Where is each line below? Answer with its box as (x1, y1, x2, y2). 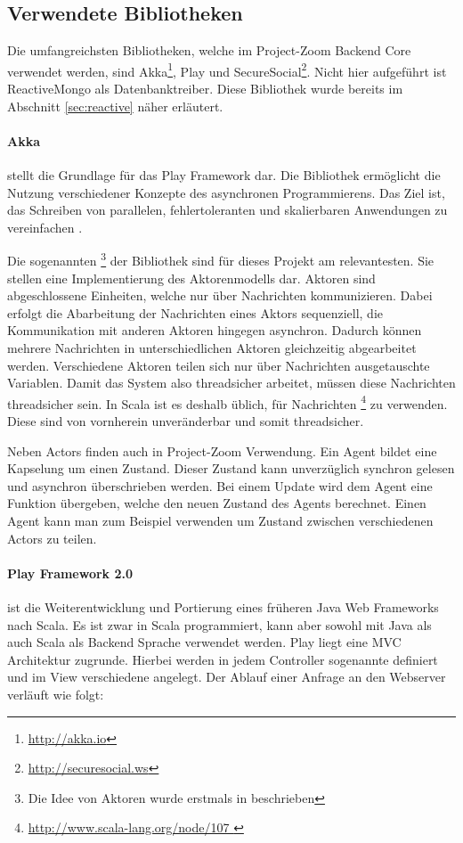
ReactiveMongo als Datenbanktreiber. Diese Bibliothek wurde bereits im (7, 79, 403, 98)
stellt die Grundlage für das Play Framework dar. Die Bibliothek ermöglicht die (7, 166, 441, 184)
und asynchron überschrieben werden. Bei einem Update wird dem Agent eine (7, 476, 433, 495)
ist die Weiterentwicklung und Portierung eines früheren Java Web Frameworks (7, 598, 439, 617)
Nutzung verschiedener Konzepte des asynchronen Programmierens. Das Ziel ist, (7, 183, 445, 201)
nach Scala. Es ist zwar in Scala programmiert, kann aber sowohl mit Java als (7, 615, 432, 634)
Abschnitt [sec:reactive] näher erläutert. (7, 96, 223, 115)
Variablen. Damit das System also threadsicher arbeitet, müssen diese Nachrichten (7, 373, 456, 392)
